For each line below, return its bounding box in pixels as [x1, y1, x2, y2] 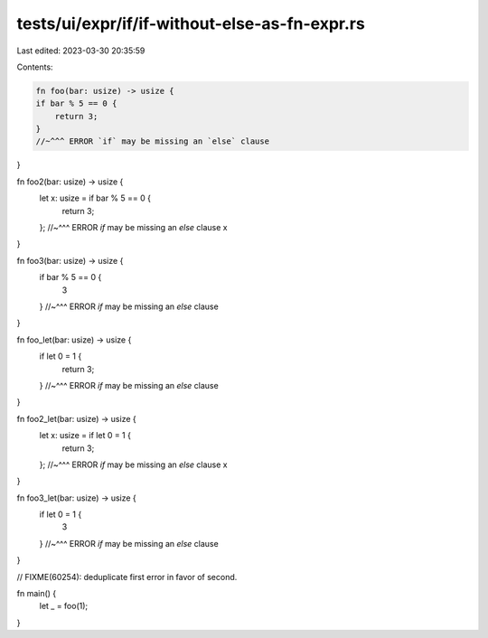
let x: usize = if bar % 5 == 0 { [39, 192, 151, 203]
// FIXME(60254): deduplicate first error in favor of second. [16, 571, 238, 582]
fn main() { [16, 588, 57, 599]
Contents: [16, 61, 53, 72]
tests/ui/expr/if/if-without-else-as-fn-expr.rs [16, 14, 365, 33]
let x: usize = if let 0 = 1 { [39, 430, 131, 441]
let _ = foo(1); [39, 601, 89, 612]
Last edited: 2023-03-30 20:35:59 [16, 45, 145, 56]
